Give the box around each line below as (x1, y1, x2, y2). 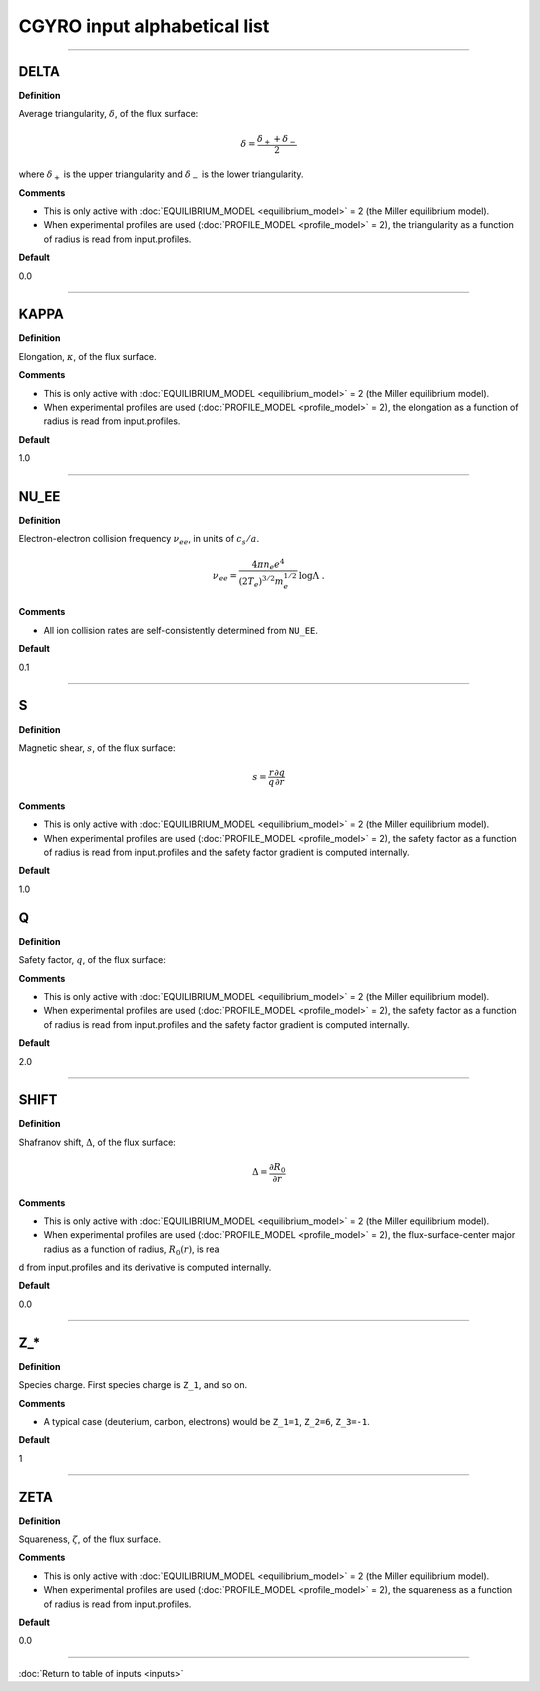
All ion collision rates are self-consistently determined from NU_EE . (43, 624, 319, 636)
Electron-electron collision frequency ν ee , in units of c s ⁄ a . (18, 533, 260, 547)
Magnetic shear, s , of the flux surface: (18, 741, 176, 754)
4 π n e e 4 (251, 556, 285, 572)
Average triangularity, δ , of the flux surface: (18, 108, 199, 120)
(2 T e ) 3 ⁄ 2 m (238, 574, 284, 589)
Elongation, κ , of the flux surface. (18, 350, 157, 362)
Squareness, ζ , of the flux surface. (18, 1533, 162, 1545)
